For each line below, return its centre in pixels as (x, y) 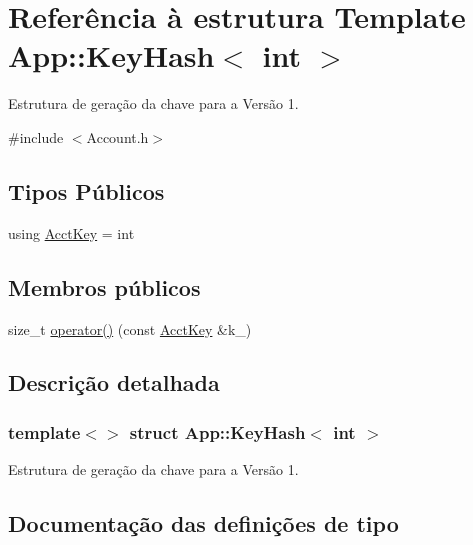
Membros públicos (104, 286)
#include (36, 136)
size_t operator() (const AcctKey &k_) (130, 328)
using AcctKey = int (71, 232)
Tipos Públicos (86, 190)
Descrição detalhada (114, 382)
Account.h (117, 136)
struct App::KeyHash (217, 431)
